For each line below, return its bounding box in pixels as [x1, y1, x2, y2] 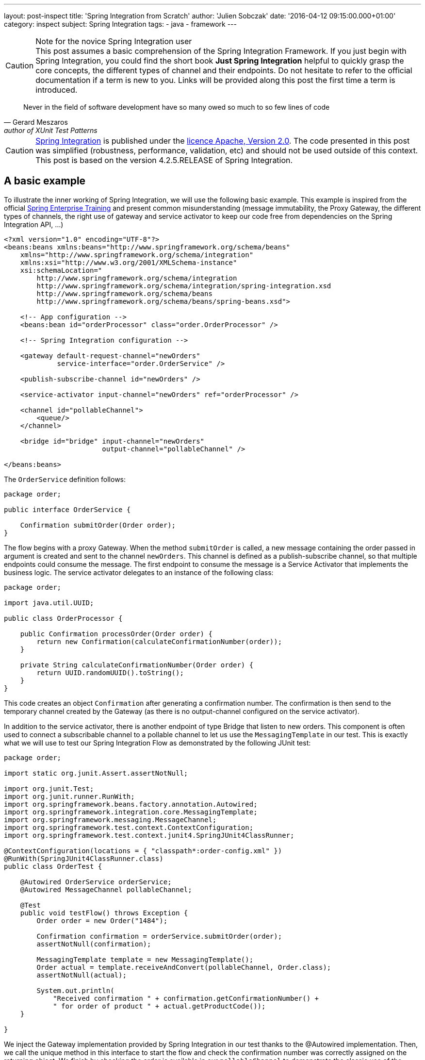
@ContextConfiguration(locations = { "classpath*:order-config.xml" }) [4, 846, 282, 855]
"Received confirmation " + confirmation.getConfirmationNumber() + [53, 994, 319, 1002]
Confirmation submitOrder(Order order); [20, 521, 176, 529]
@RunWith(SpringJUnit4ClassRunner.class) [4, 854, 163, 862]
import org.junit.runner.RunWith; [4, 792, 135, 800]
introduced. [35, 85, 78, 95]
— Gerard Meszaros [4, 118, 68, 126]
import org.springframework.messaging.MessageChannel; [4, 815, 217, 824]
